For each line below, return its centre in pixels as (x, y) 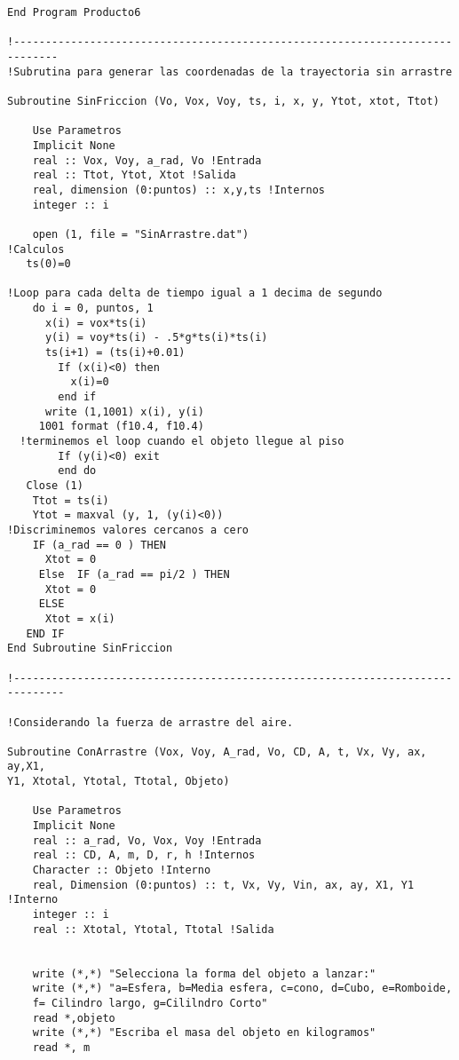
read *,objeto (74, 1018)
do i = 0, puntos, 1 (93, 309)
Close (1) (55, 486)
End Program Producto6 (74, 12)
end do (77, 471)
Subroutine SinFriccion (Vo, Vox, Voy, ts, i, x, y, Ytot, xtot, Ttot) (223, 101)
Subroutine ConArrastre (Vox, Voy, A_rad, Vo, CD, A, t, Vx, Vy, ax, (217, 751)
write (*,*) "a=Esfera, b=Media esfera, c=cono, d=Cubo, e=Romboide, (242, 989)
